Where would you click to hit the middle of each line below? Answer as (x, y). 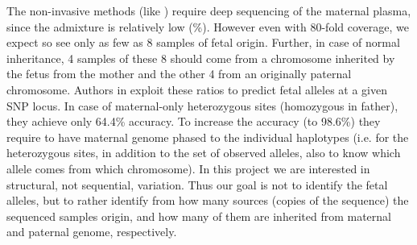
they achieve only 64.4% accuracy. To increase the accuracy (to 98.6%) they (194, 121)
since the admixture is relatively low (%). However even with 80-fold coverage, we (208, 26)
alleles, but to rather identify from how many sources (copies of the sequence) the (208, 200)
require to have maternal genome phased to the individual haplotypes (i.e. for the (208, 137)
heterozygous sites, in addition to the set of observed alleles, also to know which (204, 153)
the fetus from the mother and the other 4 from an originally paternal (179, 74)
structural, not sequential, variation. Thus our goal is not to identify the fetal (197, 184)
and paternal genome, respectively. (92, 232)
